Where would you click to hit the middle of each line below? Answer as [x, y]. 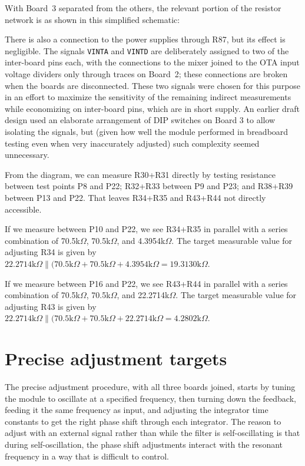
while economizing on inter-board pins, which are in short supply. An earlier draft [152, 108]
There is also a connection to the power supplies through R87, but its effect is [145, 39]
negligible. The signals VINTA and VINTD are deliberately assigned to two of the [147, 50]
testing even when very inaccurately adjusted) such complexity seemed [132, 143]
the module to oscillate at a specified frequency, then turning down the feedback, [150, 398]
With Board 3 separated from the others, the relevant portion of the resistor [143, 8]
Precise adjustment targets [116, 358]
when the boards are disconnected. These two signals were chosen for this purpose [153, 85]
